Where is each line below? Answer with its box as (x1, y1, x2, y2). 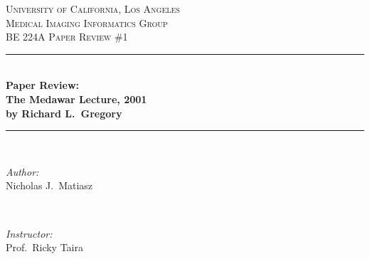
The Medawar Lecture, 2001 (6, 91, 147, 106)
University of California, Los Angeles (6, 1, 180, 16)
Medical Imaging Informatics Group (6, 15, 168, 30)
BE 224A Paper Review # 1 (6, 29, 128, 44)
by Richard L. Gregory (6, 105, 122, 120)
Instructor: (6, 226, 53, 240)
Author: (6, 164, 39, 179)
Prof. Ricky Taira (6, 240, 83, 255)
